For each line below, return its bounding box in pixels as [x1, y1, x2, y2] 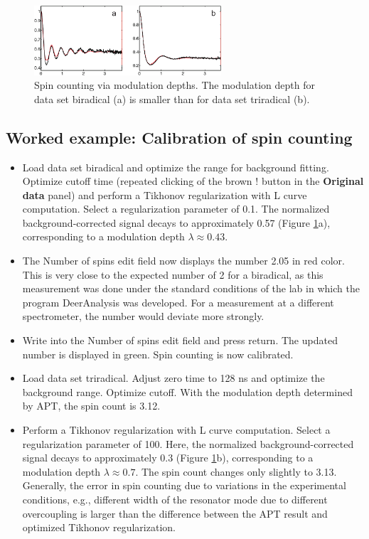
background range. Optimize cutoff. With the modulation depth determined [22, 384, 353, 399]
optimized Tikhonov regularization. [22, 520, 176, 535]
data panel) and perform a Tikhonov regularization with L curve [22, 187, 307, 202]
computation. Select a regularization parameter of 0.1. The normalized [22, 201, 330, 216]
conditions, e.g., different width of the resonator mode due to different [22, 491, 328, 506]
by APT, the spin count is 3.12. [22, 398, 161, 413]
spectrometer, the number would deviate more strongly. [22, 309, 264, 324]
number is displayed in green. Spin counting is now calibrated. [22, 346, 294, 361]
